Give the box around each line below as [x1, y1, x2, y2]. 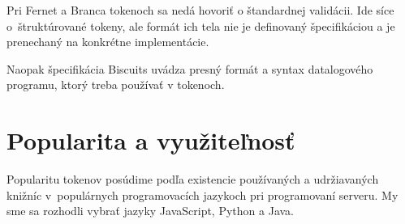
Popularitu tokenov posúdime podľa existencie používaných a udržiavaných [6, 171, 379, 188]
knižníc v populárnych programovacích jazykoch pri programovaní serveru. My [6, 186, 399, 203]
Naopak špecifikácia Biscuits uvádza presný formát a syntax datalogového [6, 60, 373, 77]
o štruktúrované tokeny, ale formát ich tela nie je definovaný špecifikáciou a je [6, 17, 395, 34]
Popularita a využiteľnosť [6, 124, 295, 157]
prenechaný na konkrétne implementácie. [6, 33, 209, 50]
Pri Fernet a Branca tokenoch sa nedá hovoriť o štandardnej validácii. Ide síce [6, 2, 394, 18]
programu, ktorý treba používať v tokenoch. [6, 76, 225, 93]
